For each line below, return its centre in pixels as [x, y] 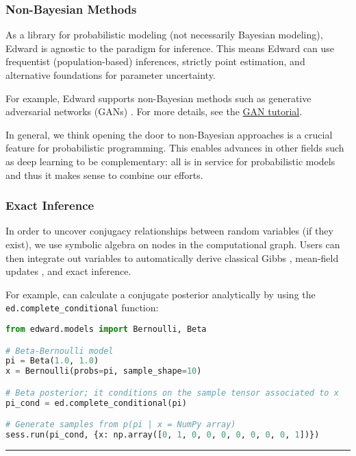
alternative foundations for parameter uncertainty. [111, 75]
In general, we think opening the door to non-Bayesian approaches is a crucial [169, 134]
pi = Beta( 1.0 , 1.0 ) [52, 361]
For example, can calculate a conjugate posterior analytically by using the [161, 294]
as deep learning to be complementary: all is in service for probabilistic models [170, 161]
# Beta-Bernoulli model [60, 351]
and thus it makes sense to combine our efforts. [104, 175]
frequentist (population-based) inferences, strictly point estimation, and [155, 61]
